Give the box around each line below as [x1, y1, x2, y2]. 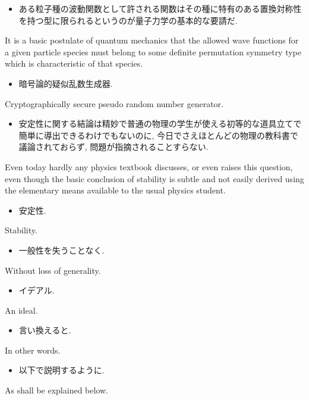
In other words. [5, 343, 61, 356]
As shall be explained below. [5, 384, 108, 396]
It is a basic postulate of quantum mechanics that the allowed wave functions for [5, 34, 299, 46]
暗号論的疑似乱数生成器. [18, 77, 113, 89]
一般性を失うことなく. [18, 243, 105, 256]
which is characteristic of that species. [5, 57, 143, 70]
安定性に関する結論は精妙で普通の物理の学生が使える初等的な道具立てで [18, 117, 302, 130]
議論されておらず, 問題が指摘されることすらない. [18, 140, 209, 153]
